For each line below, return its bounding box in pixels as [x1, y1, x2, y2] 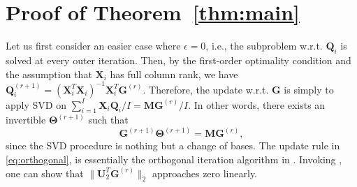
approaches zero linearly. [152, 165, 258, 180]
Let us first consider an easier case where [6, 38, 181, 53]
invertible [6, 112, 46, 127]
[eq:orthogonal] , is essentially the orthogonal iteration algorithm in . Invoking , [6, 152, 342, 167]
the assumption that [6, 66, 92, 81]
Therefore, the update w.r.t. [149, 82, 269, 96]
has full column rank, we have [110, 66, 238, 81]
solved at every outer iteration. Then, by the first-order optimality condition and [6, 52, 351, 67]
